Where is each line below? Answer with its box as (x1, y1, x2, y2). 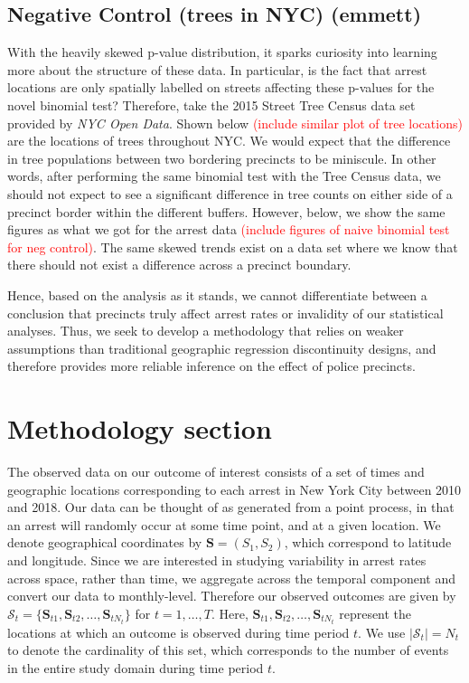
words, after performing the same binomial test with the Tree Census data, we (7, 166, 441, 185)
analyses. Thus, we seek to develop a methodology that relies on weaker (7, 321, 404, 340)
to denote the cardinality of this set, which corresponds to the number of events (7, 640, 449, 659)
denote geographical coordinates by (7, 533, 202, 552)
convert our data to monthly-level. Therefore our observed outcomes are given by (7, 586, 456, 605)
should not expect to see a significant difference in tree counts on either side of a (7, 184, 453, 203)
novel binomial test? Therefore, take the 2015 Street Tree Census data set (7, 95, 416, 114)
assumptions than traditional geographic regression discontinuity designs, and (7, 338, 436, 357)
